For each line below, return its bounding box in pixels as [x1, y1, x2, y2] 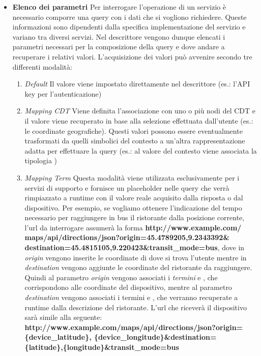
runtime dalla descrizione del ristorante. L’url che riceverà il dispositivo [24, 302, 247, 312]
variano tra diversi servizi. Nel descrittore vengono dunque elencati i [12, 31, 225, 42]
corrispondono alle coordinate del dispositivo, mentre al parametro [24, 282, 232, 292]
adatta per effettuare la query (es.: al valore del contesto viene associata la [24, 145, 257, 156]
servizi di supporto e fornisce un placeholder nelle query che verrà [24, 182, 229, 193]
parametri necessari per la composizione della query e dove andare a [12, 41, 225, 52]
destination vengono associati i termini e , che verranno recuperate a [24, 292, 238, 303]
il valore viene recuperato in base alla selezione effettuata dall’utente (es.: [24, 115, 253, 126]
